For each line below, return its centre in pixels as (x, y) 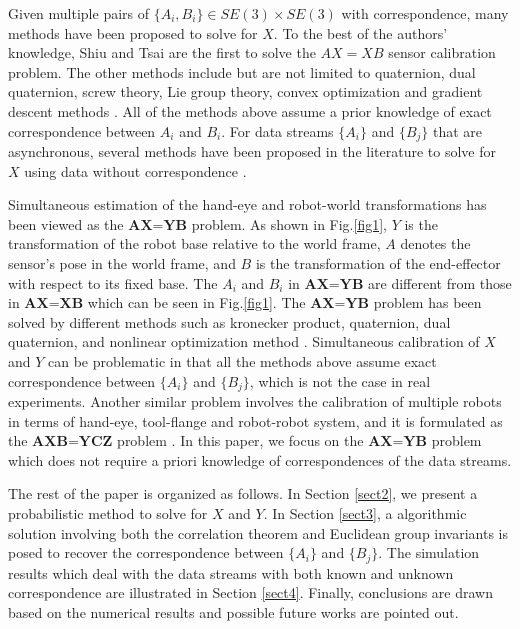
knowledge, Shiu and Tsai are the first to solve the (162, 52)
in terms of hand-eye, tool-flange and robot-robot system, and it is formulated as (255, 420)
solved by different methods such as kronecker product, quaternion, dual (229, 321)
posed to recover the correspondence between (146, 552)
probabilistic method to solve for (108, 512)
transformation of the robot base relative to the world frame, (194, 243)
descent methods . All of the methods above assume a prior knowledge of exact (250, 110)
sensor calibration (442, 52)
